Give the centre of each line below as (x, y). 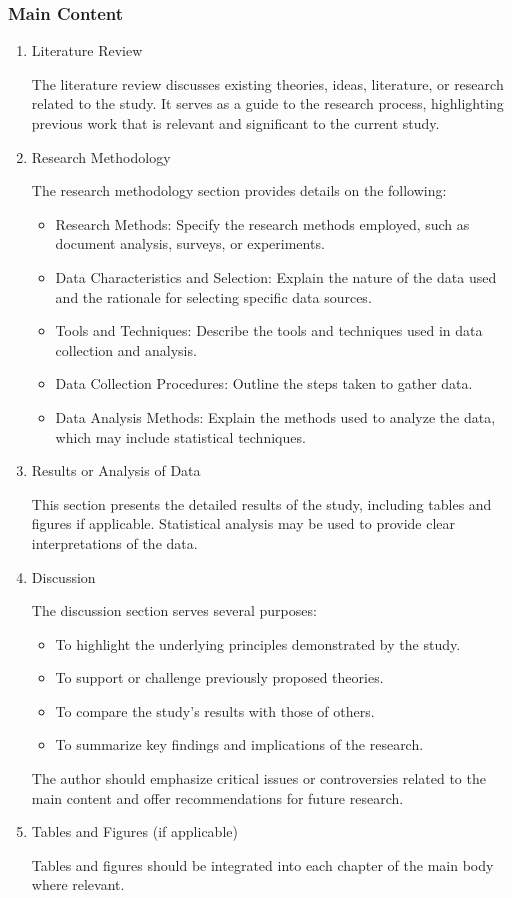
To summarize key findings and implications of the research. (239, 744)
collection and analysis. (126, 349)
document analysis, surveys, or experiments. (190, 243)
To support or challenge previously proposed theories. (219, 677)
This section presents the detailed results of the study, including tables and (261, 503)
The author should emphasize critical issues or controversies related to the (258, 778)
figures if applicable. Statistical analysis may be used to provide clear (243, 523)
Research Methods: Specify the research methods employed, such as (262, 223)
